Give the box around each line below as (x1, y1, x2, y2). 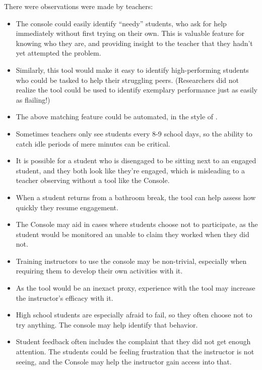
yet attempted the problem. (16, 48, 101, 58)
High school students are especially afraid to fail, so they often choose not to (16, 309, 252, 320)
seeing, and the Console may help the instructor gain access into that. (16, 356, 232, 366)
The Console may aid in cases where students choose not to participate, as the (16, 219, 258, 229)
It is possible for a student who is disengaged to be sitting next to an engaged (16, 155, 256, 166)
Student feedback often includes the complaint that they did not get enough (16, 336, 251, 347)
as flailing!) (16, 94, 50, 105)
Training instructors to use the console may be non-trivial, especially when (16, 255, 247, 266)
